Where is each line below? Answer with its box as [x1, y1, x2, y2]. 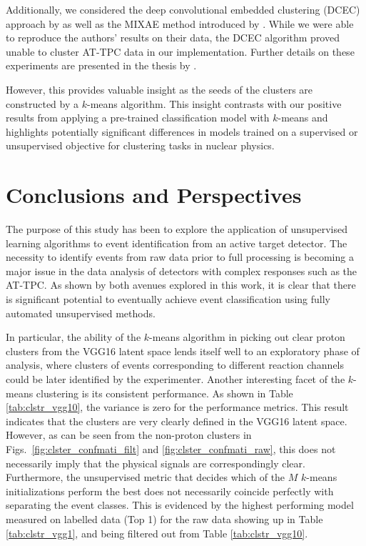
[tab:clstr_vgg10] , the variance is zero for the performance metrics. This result [6, 399, 349, 415]
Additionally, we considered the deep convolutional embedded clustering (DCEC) [6, 2, 360, 16]
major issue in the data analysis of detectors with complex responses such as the [6, 263, 357, 278]
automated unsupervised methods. [6, 305, 156, 320]
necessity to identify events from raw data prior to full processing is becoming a [6, 249, 354, 264]
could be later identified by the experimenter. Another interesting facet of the [6, 372, 345, 386]
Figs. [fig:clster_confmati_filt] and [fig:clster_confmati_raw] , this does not [6, 441, 336, 456]
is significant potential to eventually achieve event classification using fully [6, 292, 330, 307]
